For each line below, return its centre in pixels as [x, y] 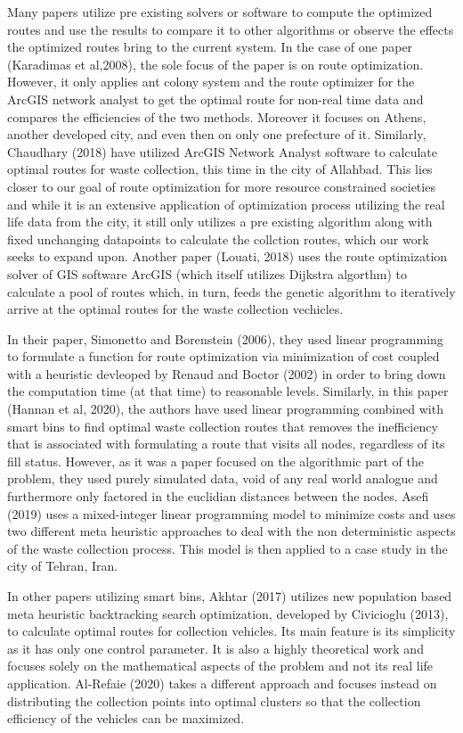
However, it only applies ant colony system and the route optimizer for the [211, 82]
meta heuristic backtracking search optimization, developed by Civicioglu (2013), [228, 613]
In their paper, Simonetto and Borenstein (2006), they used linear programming [225, 338]
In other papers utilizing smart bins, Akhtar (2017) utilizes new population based [230, 596]
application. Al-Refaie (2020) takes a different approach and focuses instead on [222, 683]
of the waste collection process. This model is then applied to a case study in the [227, 548]
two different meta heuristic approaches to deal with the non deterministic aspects [231, 531]
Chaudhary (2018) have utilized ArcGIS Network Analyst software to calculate [223, 151]
